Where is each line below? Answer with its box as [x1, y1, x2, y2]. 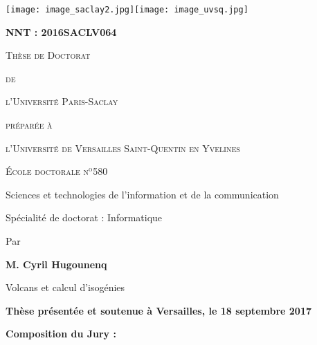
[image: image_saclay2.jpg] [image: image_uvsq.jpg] [6, 5, 248, 15]
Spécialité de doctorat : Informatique [6, 210, 163, 225]
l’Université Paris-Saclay [6, 94, 118, 109]
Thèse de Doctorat [6, 48, 91, 62]
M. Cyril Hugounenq [6, 257, 107, 271]
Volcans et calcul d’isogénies [6, 280, 125, 295]
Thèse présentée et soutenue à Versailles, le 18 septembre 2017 [6, 303, 311, 317]
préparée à [6, 118, 53, 132]
